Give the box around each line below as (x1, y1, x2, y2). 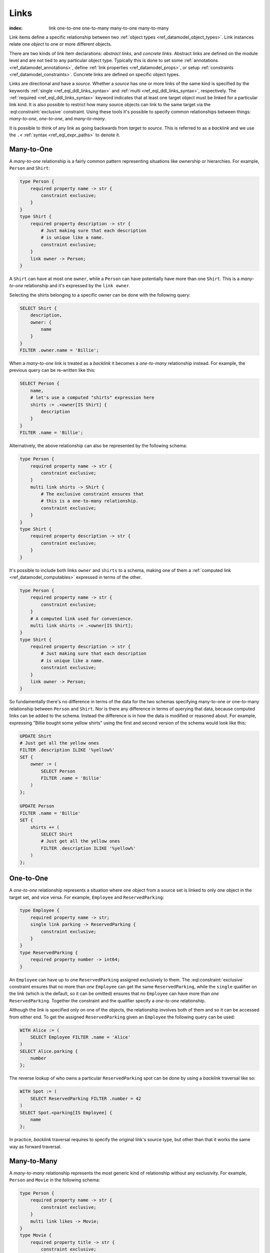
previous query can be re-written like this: (9, 367, 96, 373)
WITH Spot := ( (19, 1089, 57, 1095)
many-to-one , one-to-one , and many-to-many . (9, 116, 106, 122)
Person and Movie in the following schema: (9, 1177, 100, 1183)
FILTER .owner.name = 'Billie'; (19, 347, 99, 353)
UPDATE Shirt (19, 733, 52, 739)
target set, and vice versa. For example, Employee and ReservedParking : (9, 894, 164, 900)
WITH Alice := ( (19, 1027, 60, 1033)
